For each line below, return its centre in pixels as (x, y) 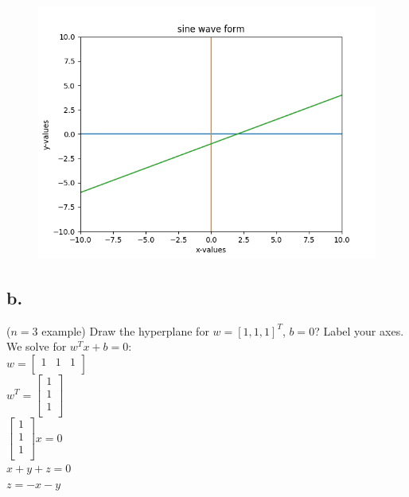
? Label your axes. (359, 330)
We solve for (37, 346)
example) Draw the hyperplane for (125, 330)
